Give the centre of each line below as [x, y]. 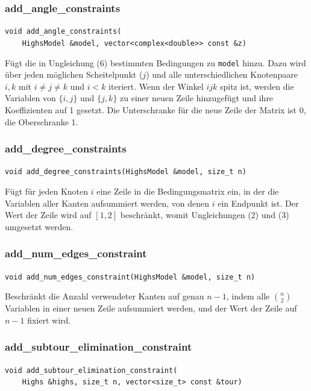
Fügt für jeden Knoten [47, 191]
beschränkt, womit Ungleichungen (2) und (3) [205, 215]
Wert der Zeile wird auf [48, 215]
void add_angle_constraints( [63, 32]
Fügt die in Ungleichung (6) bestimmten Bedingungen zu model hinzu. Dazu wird [155, 62]
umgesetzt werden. [39, 226]
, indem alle [248, 296]
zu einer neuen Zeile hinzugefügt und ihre [197, 98]
